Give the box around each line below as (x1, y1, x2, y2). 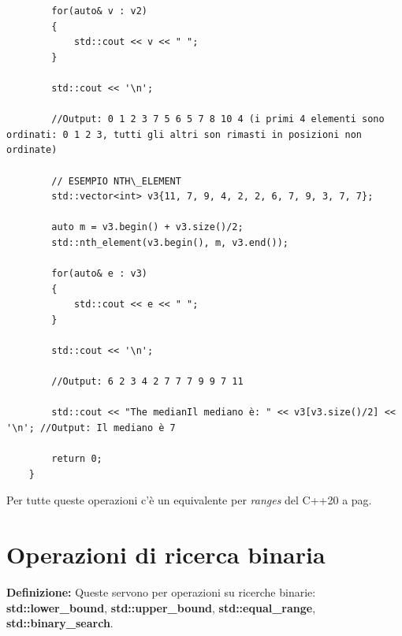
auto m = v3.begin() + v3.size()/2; (51, 221, 244, 233)
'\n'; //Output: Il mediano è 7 (6, 422, 176, 434)
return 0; (51, 453, 102, 465)
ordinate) (6, 144, 58, 156)
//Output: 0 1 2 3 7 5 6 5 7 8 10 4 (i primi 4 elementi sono (51, 113, 385, 125)
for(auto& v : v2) (51, 6, 147, 17)
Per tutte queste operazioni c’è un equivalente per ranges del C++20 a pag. (6, 492, 372, 508)
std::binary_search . (6, 615, 114, 631)
